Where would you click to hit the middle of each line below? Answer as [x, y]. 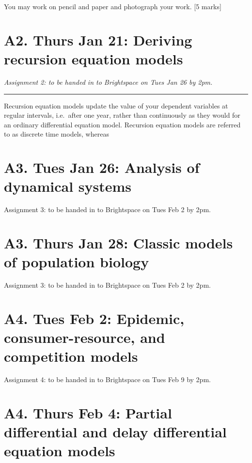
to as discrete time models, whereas [56, 134]
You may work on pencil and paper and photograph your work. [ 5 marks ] [113, 6]
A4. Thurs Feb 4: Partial [88, 412]
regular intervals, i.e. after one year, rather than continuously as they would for [122, 115]
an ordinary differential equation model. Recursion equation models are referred [122, 124]
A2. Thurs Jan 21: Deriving [98, 39]
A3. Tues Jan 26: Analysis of [102, 167]
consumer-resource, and [85, 337]
